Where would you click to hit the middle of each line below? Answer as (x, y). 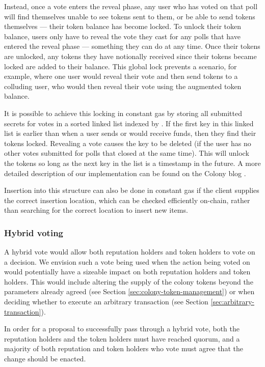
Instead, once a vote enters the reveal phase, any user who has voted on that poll (131, 6)
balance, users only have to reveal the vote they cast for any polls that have (122, 36)
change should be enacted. (45, 359)
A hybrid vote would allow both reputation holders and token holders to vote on (130, 252)
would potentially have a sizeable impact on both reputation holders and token (127, 272)
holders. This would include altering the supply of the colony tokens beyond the (129, 281)
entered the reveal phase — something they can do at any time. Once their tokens (132, 46)
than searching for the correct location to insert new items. (96, 210)
